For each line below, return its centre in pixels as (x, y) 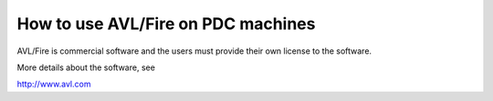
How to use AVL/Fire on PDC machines (166, 24)
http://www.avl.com (54, 84)
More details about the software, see (86, 67)
